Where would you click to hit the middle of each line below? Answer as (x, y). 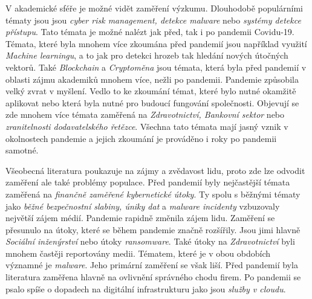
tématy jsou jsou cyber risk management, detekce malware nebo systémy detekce (153, 20)
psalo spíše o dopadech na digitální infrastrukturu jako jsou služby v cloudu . (146, 288)
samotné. (22, 150)
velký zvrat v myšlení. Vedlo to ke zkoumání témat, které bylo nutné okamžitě (151, 91)
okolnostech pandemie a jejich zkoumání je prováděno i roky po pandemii (141, 138)
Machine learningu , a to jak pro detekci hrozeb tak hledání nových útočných (147, 55)
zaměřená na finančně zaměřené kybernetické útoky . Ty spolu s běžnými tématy (153, 194)
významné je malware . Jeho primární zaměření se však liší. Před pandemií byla (152, 265)
